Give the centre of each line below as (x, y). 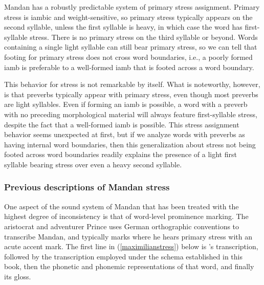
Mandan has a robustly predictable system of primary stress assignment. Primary (132, 7)
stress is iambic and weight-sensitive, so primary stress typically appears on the (128, 17)
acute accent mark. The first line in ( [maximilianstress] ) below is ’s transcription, (131, 246)
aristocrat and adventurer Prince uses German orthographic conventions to (122, 226)
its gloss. (18, 276)
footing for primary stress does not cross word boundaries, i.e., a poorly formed (128, 57)
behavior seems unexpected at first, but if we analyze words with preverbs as (125, 134)
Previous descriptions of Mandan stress (87, 187)
